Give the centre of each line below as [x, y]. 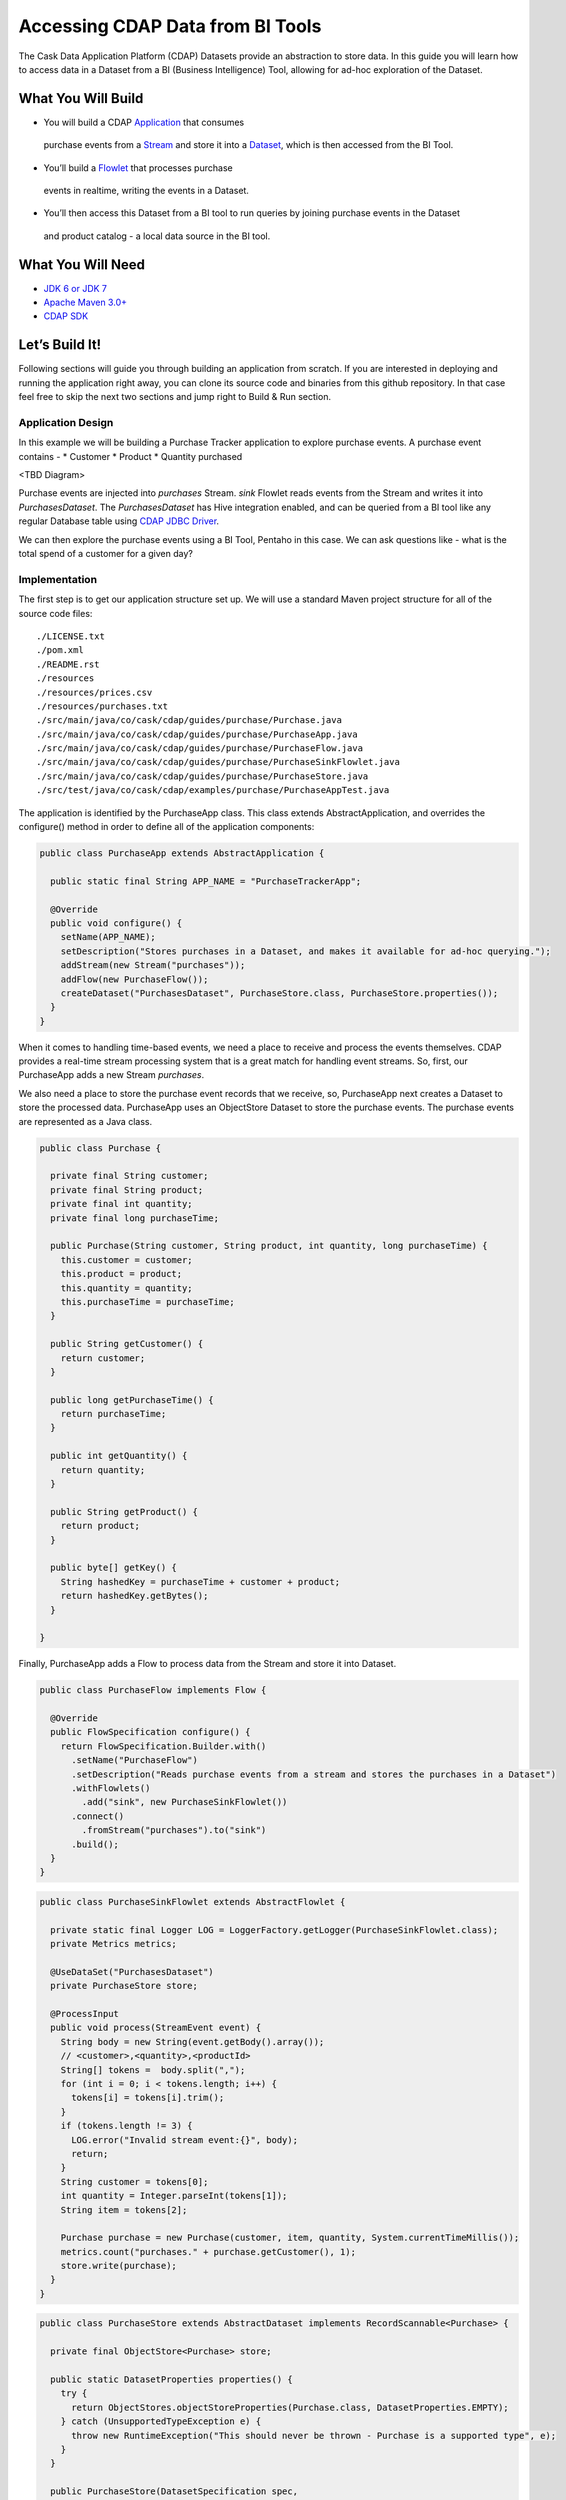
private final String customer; [129, 1176]
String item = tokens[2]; [124, 2209]
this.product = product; [121, 1274]
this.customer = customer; [127, 1259]
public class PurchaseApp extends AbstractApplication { [182, 853]
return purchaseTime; [113, 1414]
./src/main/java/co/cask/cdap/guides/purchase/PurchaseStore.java [202, 776]
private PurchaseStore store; [124, 1986]
